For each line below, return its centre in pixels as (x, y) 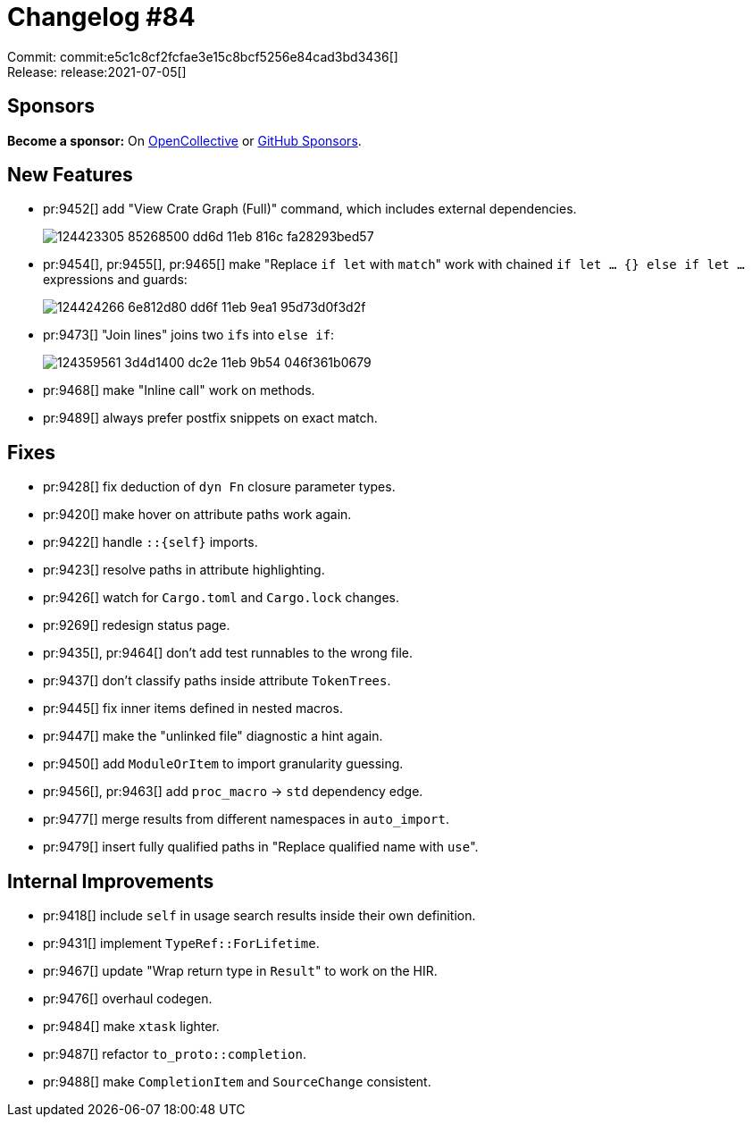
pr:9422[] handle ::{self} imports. (150, 542)
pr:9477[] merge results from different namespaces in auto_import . (246, 819)
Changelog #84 (101, 17)
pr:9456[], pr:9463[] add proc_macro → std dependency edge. (233, 792)
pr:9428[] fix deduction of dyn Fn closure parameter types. (219, 487)
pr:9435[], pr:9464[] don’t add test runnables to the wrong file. (228, 653)
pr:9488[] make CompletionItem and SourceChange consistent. (237, 1082)
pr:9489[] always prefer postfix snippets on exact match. (210, 418)
